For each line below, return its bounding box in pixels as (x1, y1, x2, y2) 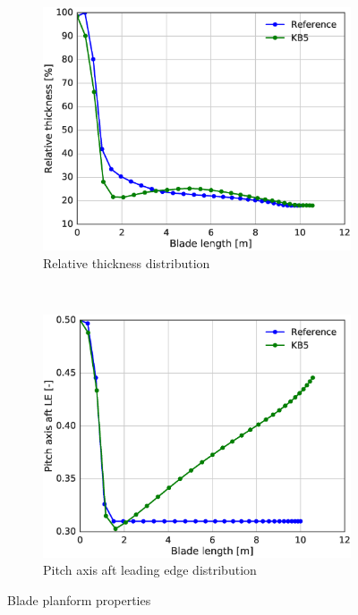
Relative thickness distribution (43, 253, 210, 272)
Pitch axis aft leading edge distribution (43, 560, 257, 579)
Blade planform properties (7, 591, 151, 610)
